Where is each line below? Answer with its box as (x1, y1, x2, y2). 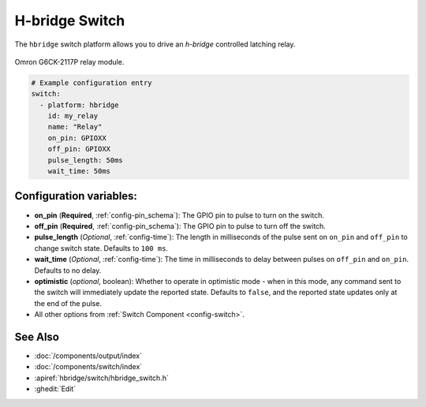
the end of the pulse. (34, 298, 103, 308)
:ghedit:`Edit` (34, 384, 77, 394)
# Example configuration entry (31, 78, 153, 87)
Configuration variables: (14, 189, 138, 203)
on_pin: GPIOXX (47, 133, 106, 142)
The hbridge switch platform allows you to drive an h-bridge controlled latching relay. (14, 39, 296, 49)
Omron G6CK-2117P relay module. (14, 57, 125, 66)
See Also (14, 330, 59, 343)
